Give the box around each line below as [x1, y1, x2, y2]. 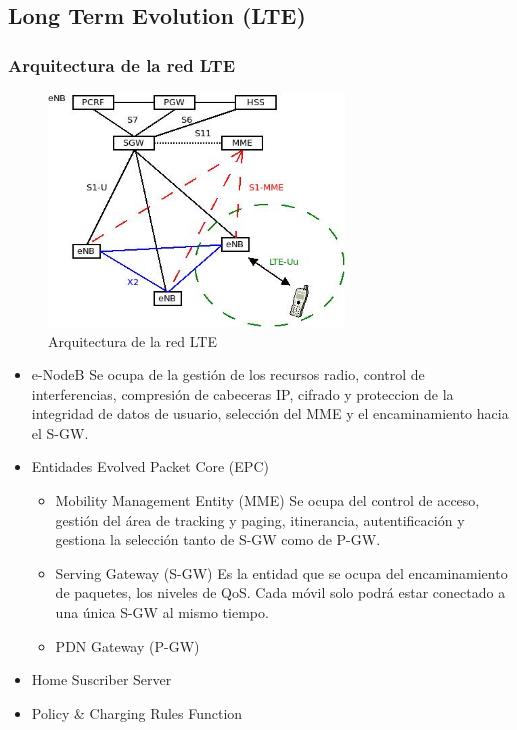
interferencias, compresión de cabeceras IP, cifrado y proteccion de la [31, 383, 454, 404]
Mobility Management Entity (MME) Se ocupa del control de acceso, [55, 490, 480, 511]
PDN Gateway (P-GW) [55, 635, 200, 656]
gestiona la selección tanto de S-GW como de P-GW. [55, 529, 381, 550]
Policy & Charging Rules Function [31, 702, 243, 723]
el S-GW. [31, 422, 89, 443]
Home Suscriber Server [31, 669, 172, 690]
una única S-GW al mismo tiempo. [55, 602, 269, 623]
